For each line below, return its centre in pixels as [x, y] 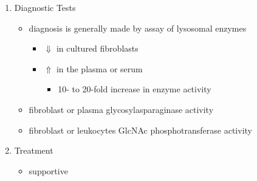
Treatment [34, 150]
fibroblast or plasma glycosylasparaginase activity [121, 109]
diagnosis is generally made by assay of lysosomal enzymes [138, 28]
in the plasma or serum [99, 68]
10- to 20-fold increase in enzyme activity [135, 89]
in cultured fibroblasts [97, 48]
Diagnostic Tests [45, 7]
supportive [48, 170]
